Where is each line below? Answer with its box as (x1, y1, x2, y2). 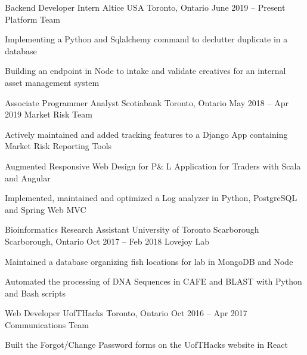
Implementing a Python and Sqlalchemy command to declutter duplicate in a (5, 33, 288, 45)
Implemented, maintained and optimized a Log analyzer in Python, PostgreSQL (5, 192, 297, 204)
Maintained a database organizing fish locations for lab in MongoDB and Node (5, 255, 293, 267)
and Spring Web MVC (5, 203, 86, 215)
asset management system (5, 76, 100, 88)
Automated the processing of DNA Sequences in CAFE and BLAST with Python (5, 275, 302, 288)
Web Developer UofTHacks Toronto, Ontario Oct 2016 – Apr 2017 (5, 307, 247, 319)
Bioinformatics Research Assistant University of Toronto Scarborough (5, 223, 259, 236)
